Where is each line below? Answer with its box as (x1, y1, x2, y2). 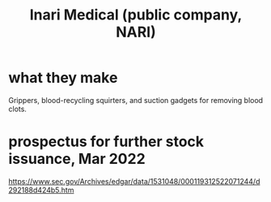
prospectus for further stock (8, 132, 205, 151)
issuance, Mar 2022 (8, 150, 146, 168)
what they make (8, 69, 118, 87)
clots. (8, 104, 27, 114)
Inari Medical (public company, (29, 6, 243, 24)
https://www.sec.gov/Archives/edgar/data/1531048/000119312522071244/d (8, 176, 260, 186)
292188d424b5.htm (8, 185, 74, 195)
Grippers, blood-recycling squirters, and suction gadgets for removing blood (8, 95, 264, 105)
